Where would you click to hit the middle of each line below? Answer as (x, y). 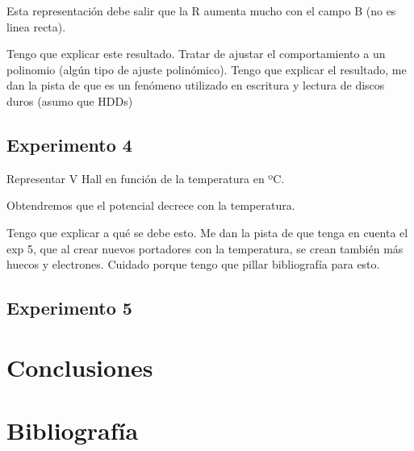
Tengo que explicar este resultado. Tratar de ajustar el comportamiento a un (196, 54)
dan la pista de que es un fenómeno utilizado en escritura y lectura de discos (196, 85)
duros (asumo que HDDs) (70, 100)
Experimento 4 (69, 144)
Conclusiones (80, 367)
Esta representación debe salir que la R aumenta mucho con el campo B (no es (201, 10)
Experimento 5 (69, 308)
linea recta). (36, 26)
